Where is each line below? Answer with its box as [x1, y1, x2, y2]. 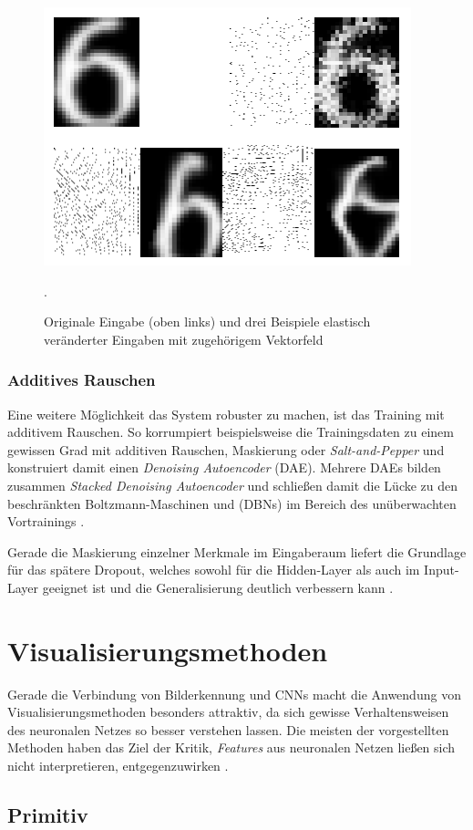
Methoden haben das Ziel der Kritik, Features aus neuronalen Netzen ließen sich [7, 738, 456, 757]
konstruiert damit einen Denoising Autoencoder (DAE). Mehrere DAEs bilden [7, 458, 441, 477]
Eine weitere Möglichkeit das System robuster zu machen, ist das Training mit [7, 404, 445, 423]
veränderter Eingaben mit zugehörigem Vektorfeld [44, 329, 324, 348]
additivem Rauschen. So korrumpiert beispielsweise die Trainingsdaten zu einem [7, 422, 454, 441]
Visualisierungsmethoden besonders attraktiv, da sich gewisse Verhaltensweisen [7, 702, 449, 721]
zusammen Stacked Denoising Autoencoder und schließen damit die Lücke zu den [7, 475, 458, 494]
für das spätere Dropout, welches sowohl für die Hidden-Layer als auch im [7, 560, 420, 579]
